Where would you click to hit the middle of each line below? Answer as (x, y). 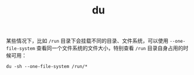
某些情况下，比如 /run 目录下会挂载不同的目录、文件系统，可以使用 (87, 41)
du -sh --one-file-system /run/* (47, 67)
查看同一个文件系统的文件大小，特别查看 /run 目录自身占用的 (110, 48)
